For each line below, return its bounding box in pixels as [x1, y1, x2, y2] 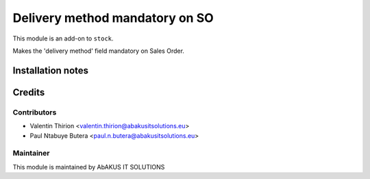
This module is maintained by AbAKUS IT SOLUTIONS [12, 163, 165, 171]
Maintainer [12, 148, 50, 158]
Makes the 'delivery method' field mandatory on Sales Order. [12, 47, 185, 55]
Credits [12, 86, 45, 98]
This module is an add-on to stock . [12, 34, 114, 43]
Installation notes [12, 64, 89, 76]
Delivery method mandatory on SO [12, 10, 214, 25]
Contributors [12, 107, 57, 117]
